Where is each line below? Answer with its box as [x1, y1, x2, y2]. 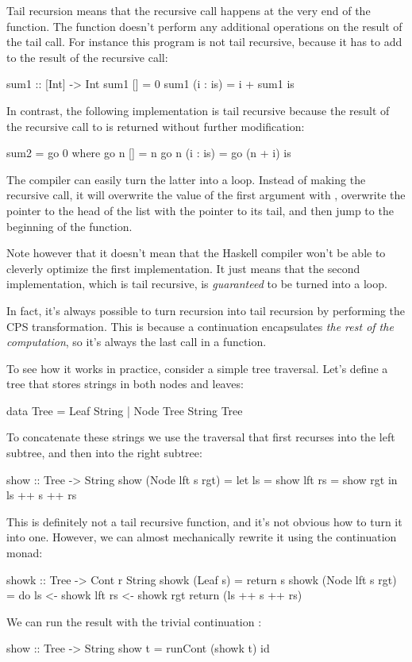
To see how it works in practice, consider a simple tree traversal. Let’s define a [6, 360, 388, 376]
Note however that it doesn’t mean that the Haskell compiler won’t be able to [6, 244, 386, 261]
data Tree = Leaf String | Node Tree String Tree [6, 402, 243, 418]
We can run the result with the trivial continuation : [6, 613, 262, 629]
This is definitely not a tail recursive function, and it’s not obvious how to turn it [6, 513, 402, 529]
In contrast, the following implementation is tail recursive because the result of [6, 102, 390, 118]
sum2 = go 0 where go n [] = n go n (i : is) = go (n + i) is [6, 144, 291, 161]
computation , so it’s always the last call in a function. [6, 333, 267, 350]
